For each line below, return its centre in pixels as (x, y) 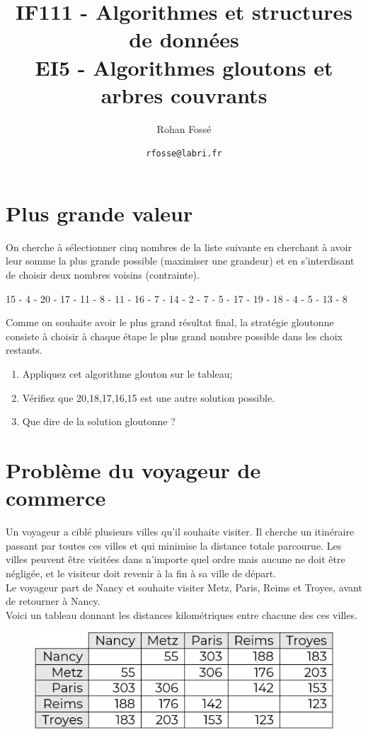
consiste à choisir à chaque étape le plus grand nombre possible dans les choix (174, 336)
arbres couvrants (184, 94)
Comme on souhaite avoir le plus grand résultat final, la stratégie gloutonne (170, 322)
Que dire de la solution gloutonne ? (99, 421)
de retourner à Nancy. (53, 601)
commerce (56, 498)
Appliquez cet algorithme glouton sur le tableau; (127, 374)
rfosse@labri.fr (184, 154)
